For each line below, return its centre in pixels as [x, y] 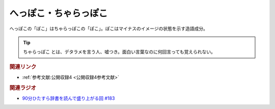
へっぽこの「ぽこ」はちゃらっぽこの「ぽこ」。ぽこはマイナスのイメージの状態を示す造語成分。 [109, 29]
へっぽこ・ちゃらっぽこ [59, 13]
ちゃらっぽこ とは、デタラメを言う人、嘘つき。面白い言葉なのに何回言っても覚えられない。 [119, 52]
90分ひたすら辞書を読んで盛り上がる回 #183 [68, 98]
